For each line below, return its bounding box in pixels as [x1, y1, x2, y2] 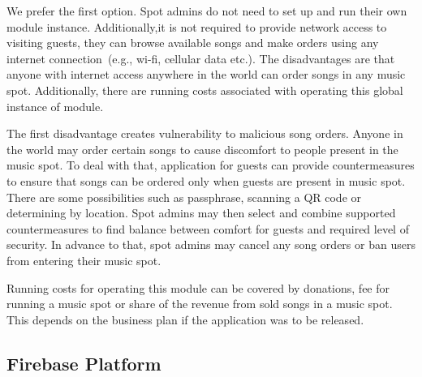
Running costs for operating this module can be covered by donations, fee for [6, 279, 390, 296]
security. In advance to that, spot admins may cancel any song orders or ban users [6, 236, 416, 253]
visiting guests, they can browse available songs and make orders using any [6, 34, 379, 51]
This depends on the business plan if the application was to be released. [6, 311, 364, 328]
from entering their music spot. [6, 251, 161, 268]
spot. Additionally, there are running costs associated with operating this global [6, 81, 403, 98]
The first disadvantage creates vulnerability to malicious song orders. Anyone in [6, 125, 403, 142]
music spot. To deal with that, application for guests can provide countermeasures [6, 156, 415, 174]
